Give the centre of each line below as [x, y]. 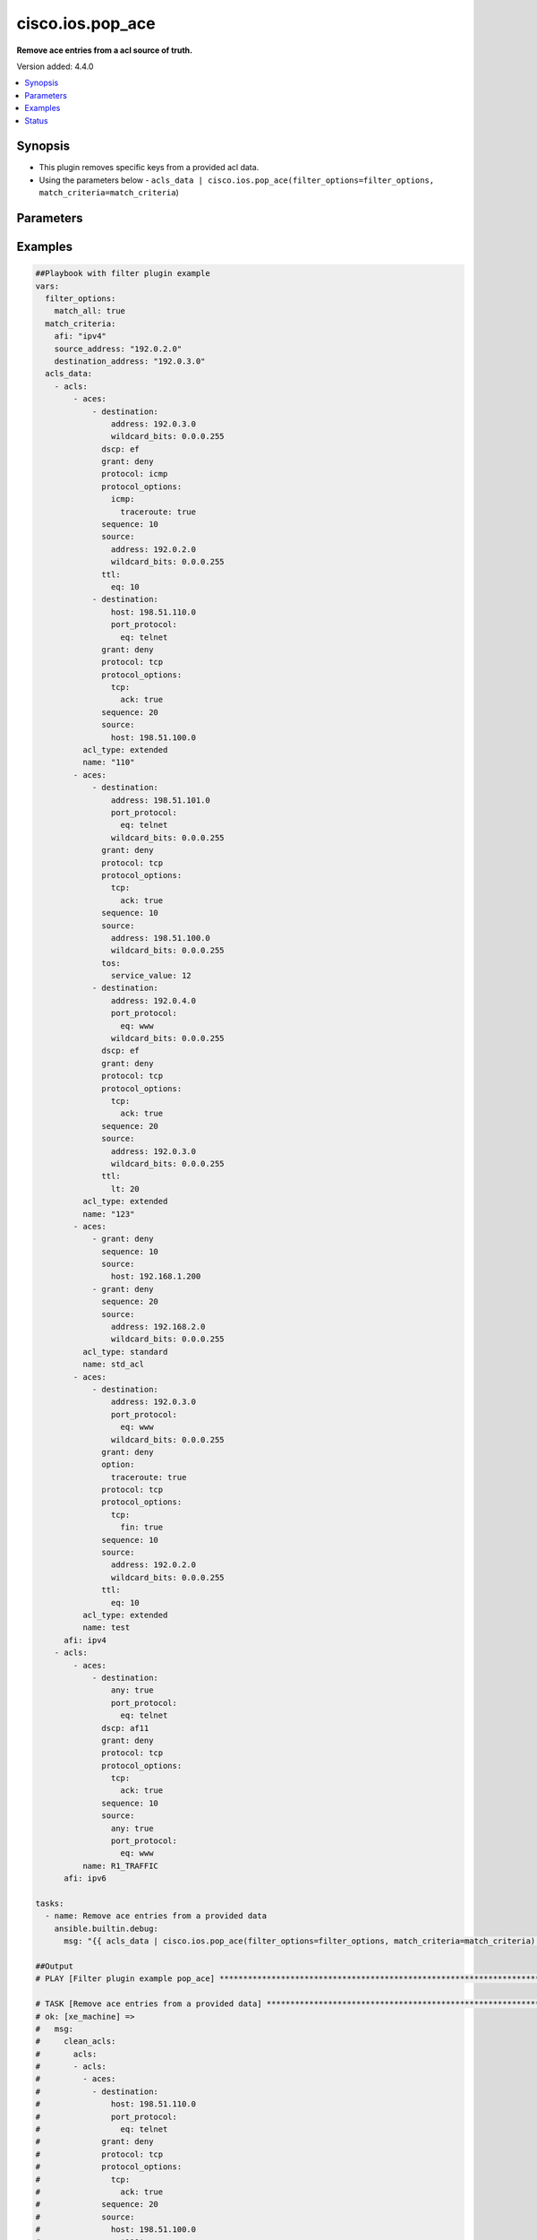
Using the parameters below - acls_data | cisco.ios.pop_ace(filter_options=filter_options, [237, 180]
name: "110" [108, 762]
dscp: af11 [125, 1728]
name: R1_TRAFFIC [120, 1865]
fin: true [142, 1527]
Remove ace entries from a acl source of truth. [105, 50]
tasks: [50, 1903]
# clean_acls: [76, 2042]
